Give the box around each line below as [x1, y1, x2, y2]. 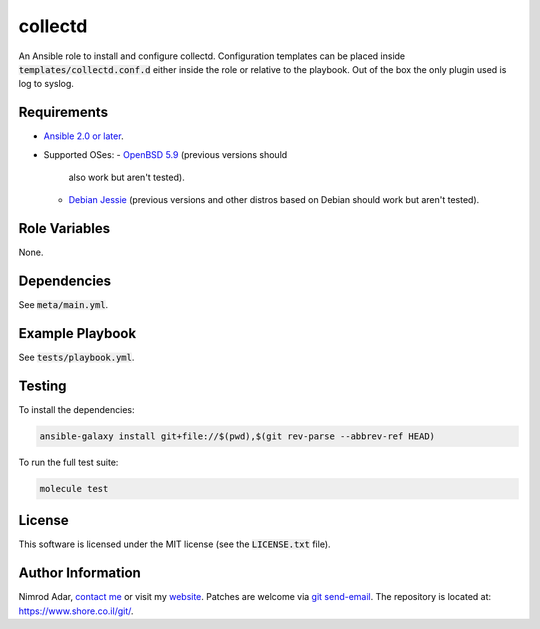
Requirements [18, 104, 109, 121]
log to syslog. [18, 78, 75, 90]
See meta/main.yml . [18, 299, 109, 311]
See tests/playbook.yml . [18, 351, 135, 364]
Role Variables [18, 220, 110, 237]
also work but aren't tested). [68, 171, 185, 184]
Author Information [18, 565, 142, 582]
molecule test [39, 483, 109, 494]
